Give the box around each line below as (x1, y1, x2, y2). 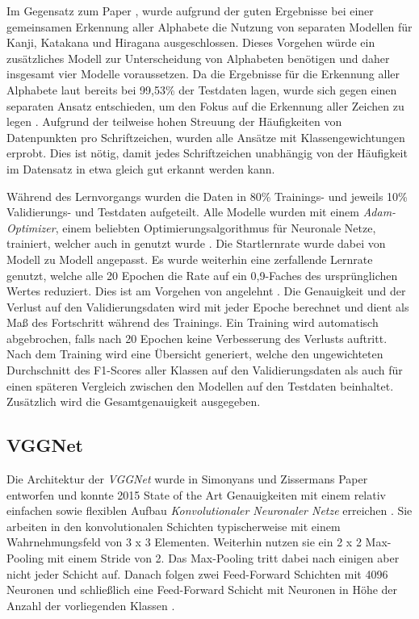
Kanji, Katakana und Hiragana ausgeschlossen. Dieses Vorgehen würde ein (6, 34, 375, 51)
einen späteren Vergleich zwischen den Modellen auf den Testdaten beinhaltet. (6, 377, 394, 394)
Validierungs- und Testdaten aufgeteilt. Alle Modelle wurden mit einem (6, 203, 359, 220)
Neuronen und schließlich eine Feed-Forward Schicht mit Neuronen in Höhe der (6, 581, 398, 598)
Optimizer (6, 219, 56, 236)
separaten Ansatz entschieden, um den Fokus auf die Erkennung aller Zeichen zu (6, 97, 404, 114)
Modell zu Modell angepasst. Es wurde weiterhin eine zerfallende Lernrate (6, 250, 373, 267)
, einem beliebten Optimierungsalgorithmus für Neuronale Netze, (55, 219, 376, 236)
